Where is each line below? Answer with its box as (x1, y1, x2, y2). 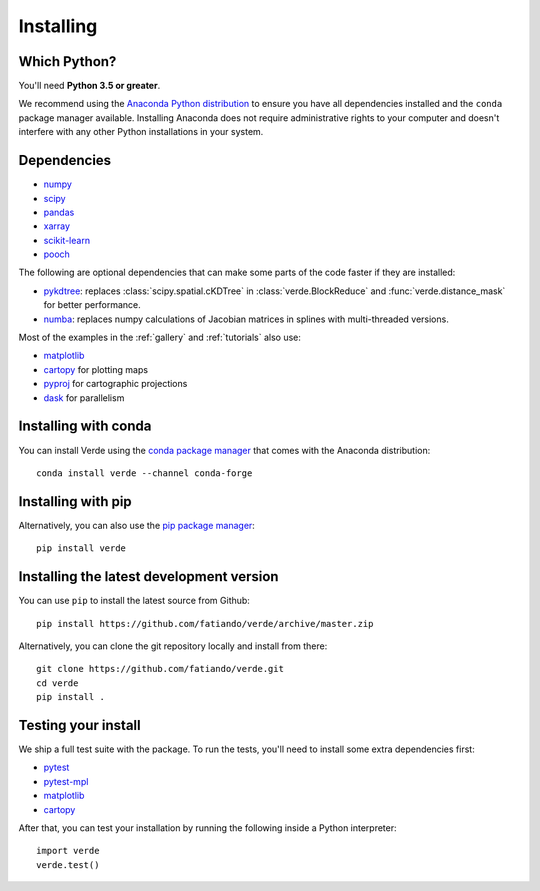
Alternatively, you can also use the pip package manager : (18, 519, 255, 531)
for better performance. (43, 299, 141, 311)
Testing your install (18, 716, 141, 734)
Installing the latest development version (18, 568, 279, 585)
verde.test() (36, 859, 100, 870)
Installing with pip (18, 493, 132, 510)
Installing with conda (18, 418, 152, 435)
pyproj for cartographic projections (43, 378, 188, 390)
